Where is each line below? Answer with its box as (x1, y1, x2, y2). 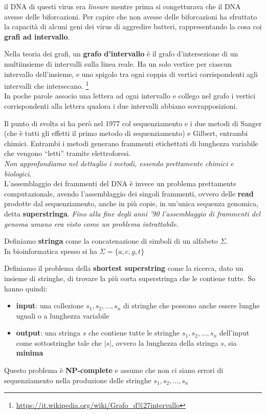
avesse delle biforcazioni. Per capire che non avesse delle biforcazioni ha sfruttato (4, 11, 257, 22)
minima (16, 347, 43, 358)
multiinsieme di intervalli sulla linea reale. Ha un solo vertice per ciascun (4, 58, 232, 69)
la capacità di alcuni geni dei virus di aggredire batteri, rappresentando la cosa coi (4, 21, 262, 32)
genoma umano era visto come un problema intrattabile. (4, 218, 179, 229)
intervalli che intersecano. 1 (4, 79, 89, 91)
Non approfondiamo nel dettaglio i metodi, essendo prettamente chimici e (4, 157, 234, 168)
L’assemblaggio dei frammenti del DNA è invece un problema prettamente (4, 178, 237, 189)
